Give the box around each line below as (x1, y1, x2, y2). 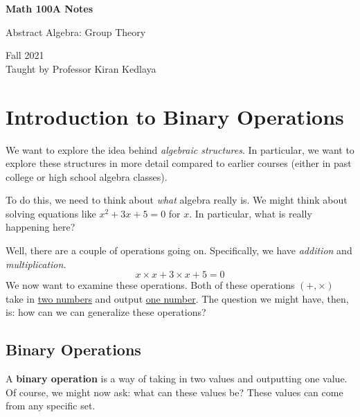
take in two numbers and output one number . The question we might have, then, (6, 291, 349, 305)
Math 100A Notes (6, 1, 93, 15)
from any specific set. (6, 398, 96, 413)
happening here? (6, 220, 75, 234)
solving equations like (6, 206, 96, 220)
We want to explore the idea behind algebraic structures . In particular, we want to (6, 142, 354, 157)
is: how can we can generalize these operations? (6, 305, 206, 319)
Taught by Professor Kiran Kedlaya (6, 61, 156, 76)
